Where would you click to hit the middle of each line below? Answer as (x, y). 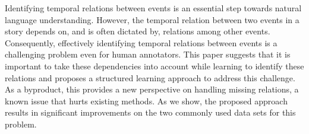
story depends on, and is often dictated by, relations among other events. (138, 31)
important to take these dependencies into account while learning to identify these (154, 66)
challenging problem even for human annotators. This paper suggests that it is (148, 54)
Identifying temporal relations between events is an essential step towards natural (153, 8)
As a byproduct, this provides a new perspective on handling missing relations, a (152, 89)
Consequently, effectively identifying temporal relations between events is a (141, 42)
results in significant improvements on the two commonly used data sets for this (150, 112)
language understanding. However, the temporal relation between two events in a (152, 19)
